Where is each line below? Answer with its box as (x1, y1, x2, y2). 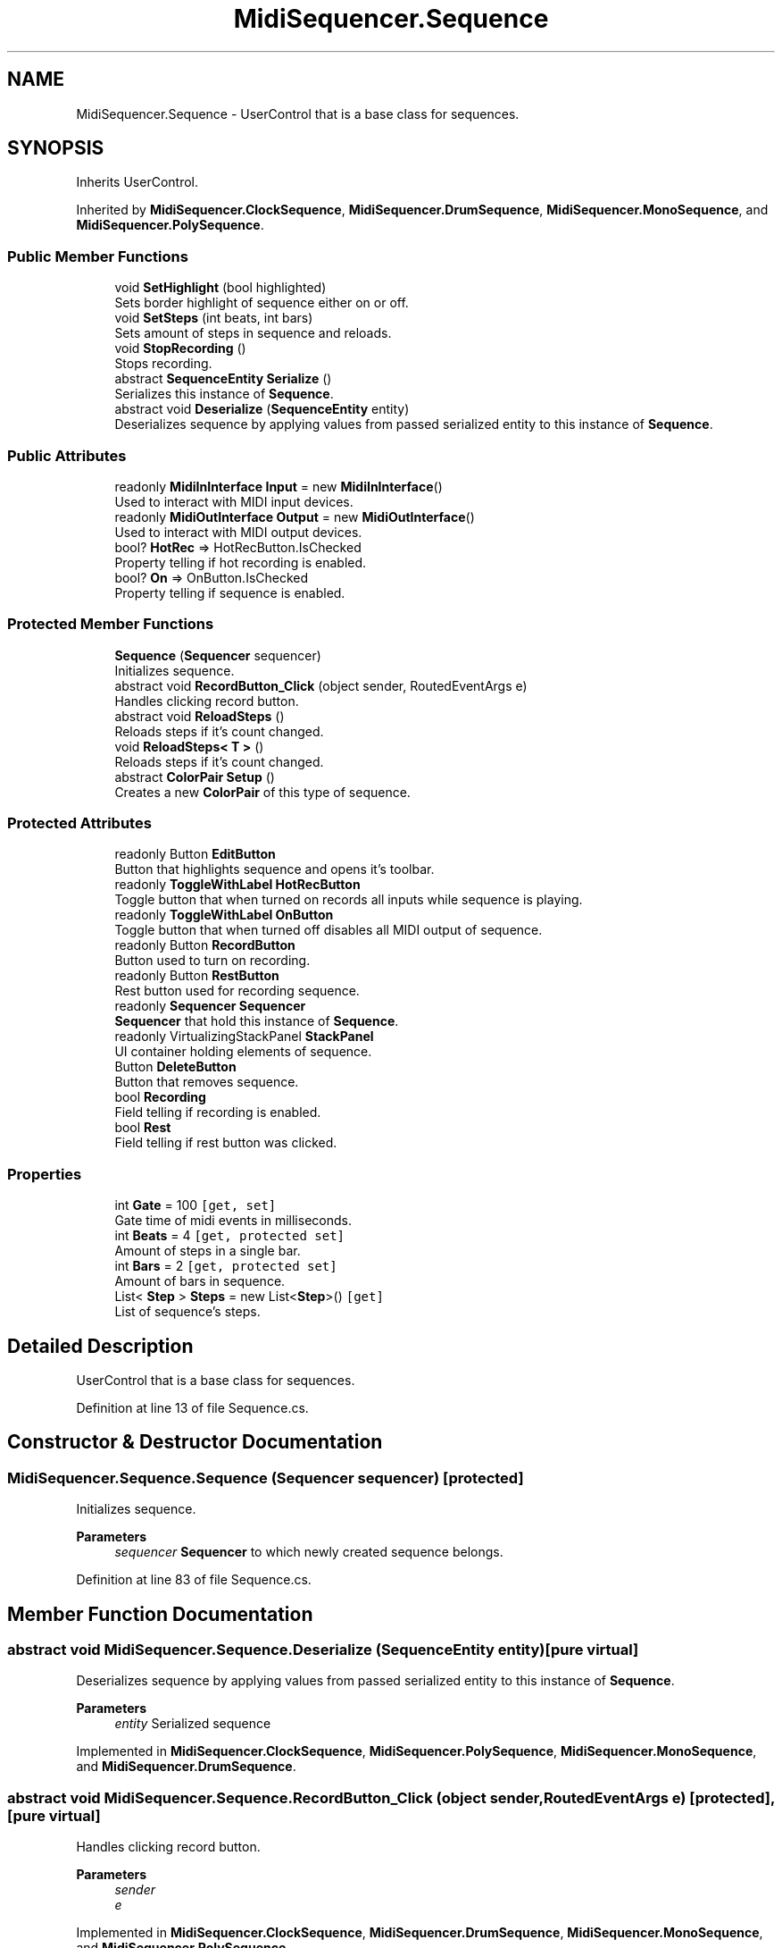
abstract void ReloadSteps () (114, 708, 285, 724)
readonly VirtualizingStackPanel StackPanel (114, 1029, 374, 1045)
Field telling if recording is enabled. (114, 1104, 321, 1121)
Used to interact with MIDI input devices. (114, 493, 354, 509)
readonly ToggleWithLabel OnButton (114, 907, 334, 923)
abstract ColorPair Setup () (114, 768, 275, 785)
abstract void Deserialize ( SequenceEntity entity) (114, 401, 410, 417)
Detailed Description (7, 1334, 194, 1357)
